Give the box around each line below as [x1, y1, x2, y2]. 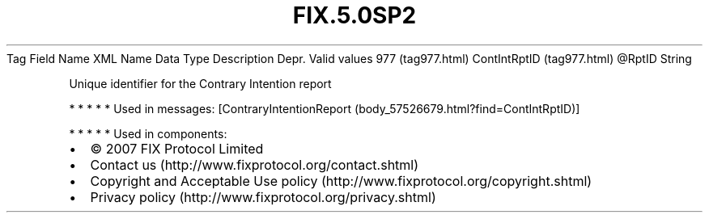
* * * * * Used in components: [69, 126, 227, 141]
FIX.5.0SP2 [292, 2, 417, 29]
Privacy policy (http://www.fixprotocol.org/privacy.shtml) [90, 188, 436, 205]
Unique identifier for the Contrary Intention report [69, 76, 332, 91]
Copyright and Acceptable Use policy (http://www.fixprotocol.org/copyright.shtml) [90, 172, 592, 189]
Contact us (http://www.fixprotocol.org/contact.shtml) [90, 156, 419, 173]
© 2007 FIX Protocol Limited [90, 140, 264, 157]
